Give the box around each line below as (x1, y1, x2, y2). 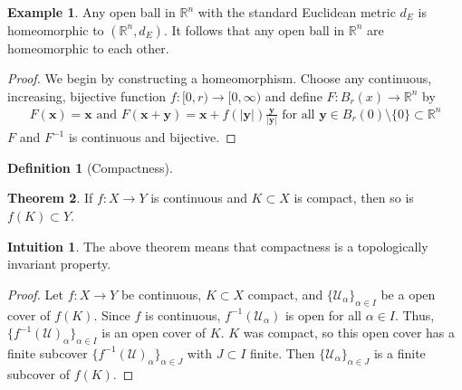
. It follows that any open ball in (163, 20, 345, 39)
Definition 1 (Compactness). (7, 157, 173, 176)
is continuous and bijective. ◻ (68, 128, 236, 147)
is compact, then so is (294, 188, 414, 207)
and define (265, 86, 322, 105)
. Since (93, 305, 130, 324)
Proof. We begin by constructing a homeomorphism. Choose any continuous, (7, 69, 432, 88)
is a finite (373, 343, 426, 362)
